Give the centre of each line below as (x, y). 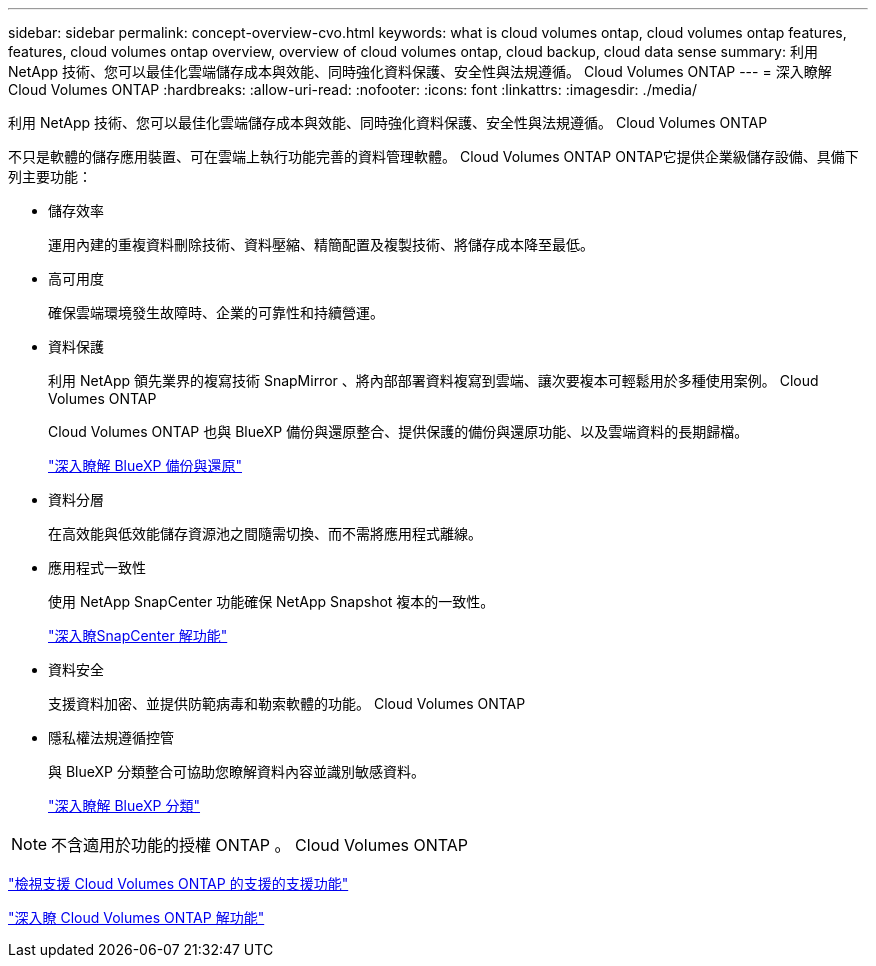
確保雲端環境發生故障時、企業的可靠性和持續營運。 (216, 312)
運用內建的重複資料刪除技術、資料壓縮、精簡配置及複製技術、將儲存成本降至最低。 (321, 244)
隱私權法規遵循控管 (111, 737)
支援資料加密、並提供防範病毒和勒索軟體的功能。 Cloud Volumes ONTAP (287, 703)
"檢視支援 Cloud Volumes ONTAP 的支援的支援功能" (178, 883)
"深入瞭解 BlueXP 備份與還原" (145, 465)
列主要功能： (50, 176)
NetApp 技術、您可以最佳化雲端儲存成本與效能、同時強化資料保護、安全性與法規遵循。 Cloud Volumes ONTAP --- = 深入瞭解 (420, 71)
